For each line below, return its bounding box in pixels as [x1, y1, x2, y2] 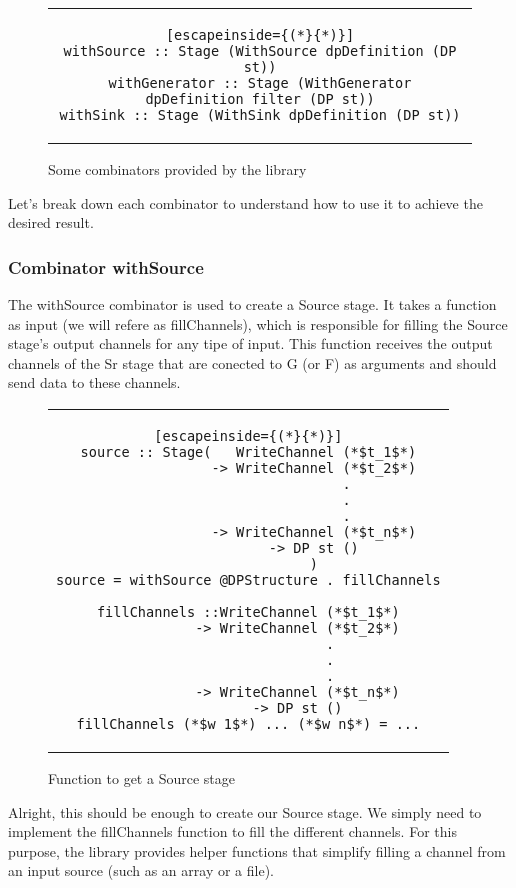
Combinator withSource [8, 254, 204, 279]
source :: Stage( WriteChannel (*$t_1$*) [80, 443, 417, 460]
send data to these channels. [8, 372, 181, 393]
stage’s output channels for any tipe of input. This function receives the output [8, 333, 493, 354]
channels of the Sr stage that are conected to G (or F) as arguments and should [8, 352, 497, 373]
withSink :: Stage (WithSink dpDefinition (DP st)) [59, 107, 461, 123]
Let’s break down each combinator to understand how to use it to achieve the [8, 192, 483, 213]
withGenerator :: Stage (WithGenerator [108, 75, 412, 91]
